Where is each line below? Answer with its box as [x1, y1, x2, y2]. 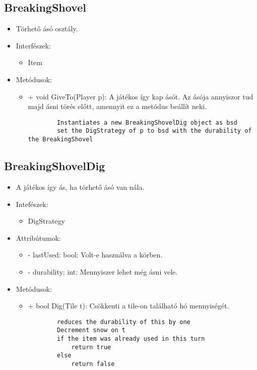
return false [71, 360, 115, 367]
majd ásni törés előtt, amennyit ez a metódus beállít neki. [28, 101, 207, 112]
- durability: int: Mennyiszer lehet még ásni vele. [28, 266, 178, 277]
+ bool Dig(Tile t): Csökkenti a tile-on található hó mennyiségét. [28, 300, 229, 311]
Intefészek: [16, 198, 48, 209]
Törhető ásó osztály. [16, 23, 78, 34]
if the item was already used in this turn [56, 335, 205, 342]
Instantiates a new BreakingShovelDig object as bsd [56, 119, 237, 126]
